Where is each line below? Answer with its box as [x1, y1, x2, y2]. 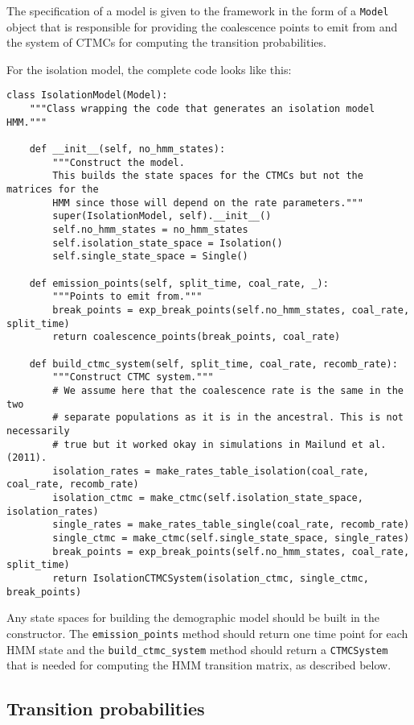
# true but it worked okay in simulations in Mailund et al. [52, 438, 387, 450]
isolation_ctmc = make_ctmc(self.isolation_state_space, [52, 492, 363, 504]
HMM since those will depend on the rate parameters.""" [52, 197, 363, 209]
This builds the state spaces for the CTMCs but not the [52, 170, 363, 182]
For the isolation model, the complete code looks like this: [6, 60, 292, 77]
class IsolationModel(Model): [6, 89, 168, 101]
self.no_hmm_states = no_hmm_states [52, 224, 248, 235]
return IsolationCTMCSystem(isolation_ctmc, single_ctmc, [52, 573, 370, 585]
